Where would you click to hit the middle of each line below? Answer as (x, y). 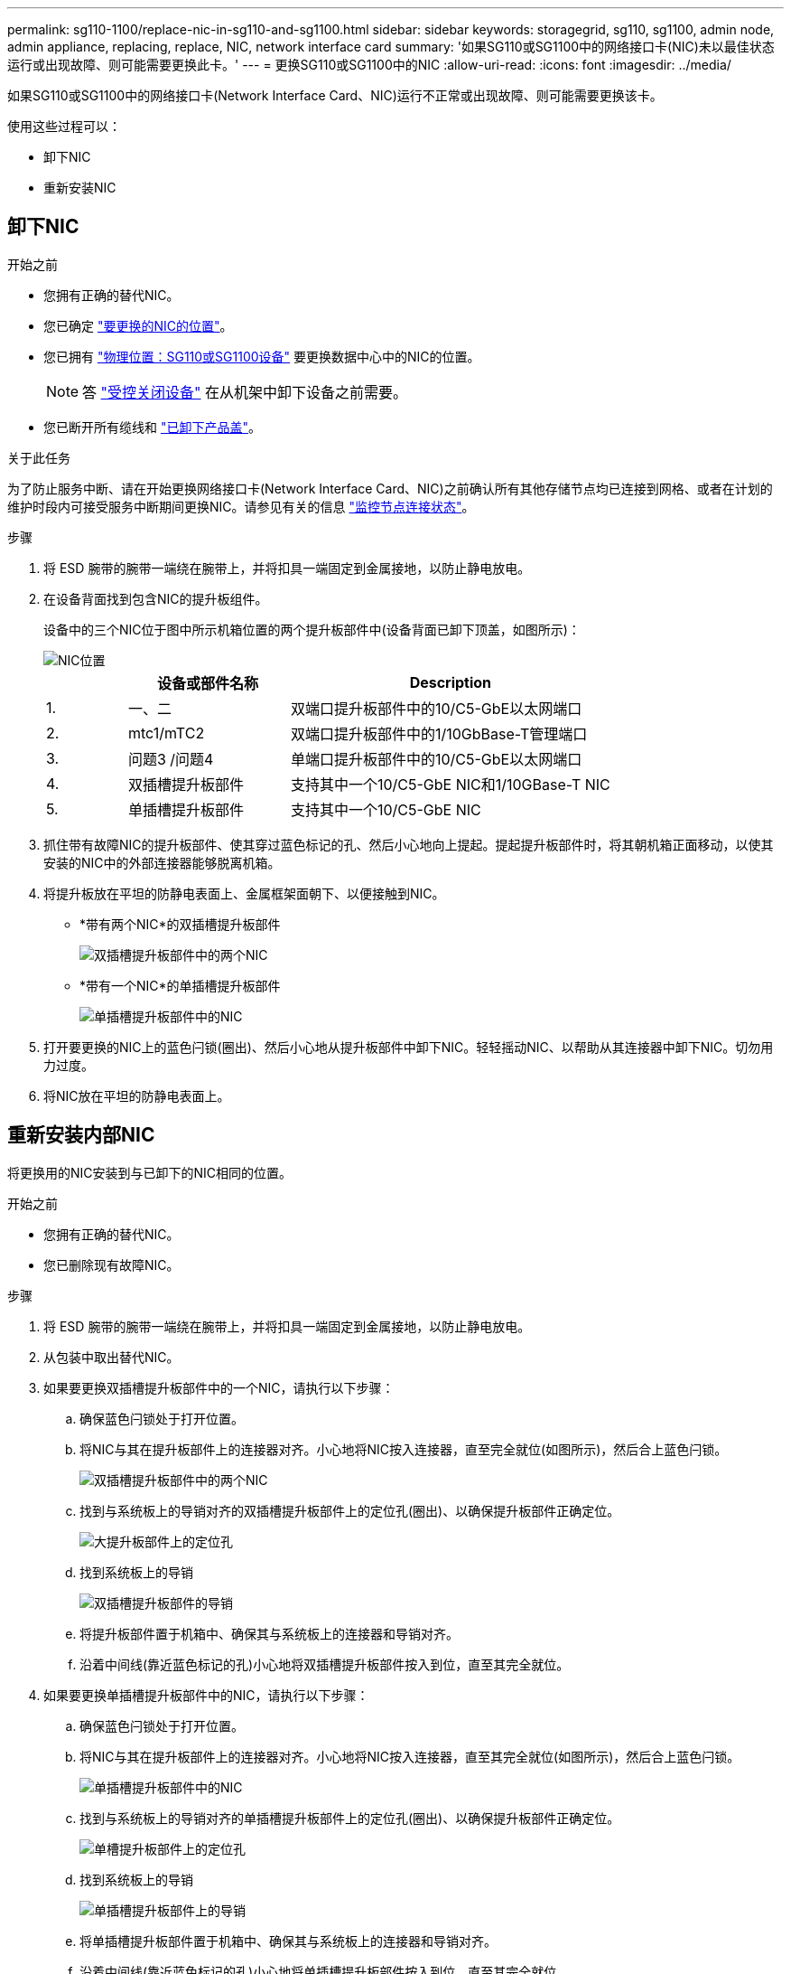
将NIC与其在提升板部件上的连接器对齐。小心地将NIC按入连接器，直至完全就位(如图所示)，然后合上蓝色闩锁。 (404, 1449)
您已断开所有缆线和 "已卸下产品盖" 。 (152, 427)
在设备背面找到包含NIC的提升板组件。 (156, 598)
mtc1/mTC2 (166, 733)
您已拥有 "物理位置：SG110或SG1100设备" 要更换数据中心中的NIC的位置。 (262, 356)
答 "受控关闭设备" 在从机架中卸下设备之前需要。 (245, 392)
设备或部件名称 (207, 683)
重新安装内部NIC (81, 1135)
